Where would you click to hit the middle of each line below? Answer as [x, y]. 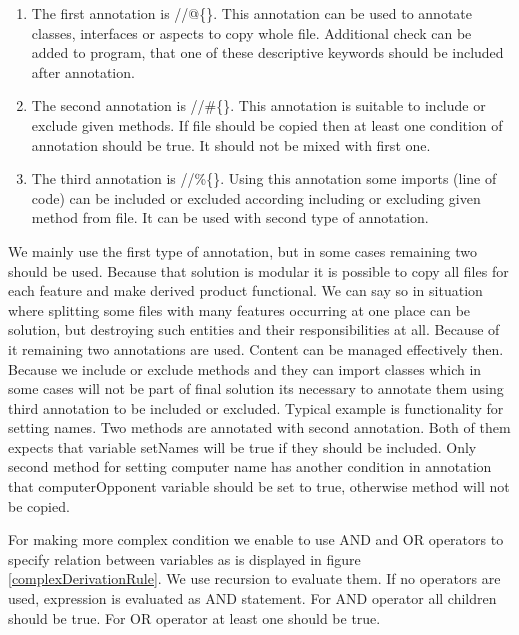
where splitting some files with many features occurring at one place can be [239, 309]
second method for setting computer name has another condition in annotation [250, 466]
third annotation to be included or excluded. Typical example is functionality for [256, 407]
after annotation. [83, 71]
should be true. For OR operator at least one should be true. [194, 617]
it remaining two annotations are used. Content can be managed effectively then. [256, 348]
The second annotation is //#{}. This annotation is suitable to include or [258, 105]
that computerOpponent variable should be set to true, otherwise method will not [259, 486]
